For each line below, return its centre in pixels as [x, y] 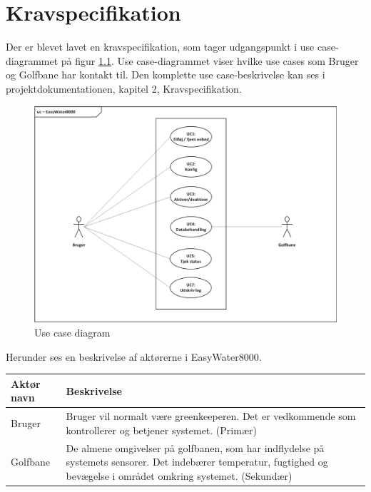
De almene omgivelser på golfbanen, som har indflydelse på [195, 447]
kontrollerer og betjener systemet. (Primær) [161, 430]
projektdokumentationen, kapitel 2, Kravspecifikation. [124, 88]
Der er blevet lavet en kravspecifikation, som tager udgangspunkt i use [160, 47]
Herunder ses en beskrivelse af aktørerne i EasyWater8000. [134, 356]
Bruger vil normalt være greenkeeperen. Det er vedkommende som [211, 416]
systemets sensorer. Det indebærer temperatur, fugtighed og [197, 462]
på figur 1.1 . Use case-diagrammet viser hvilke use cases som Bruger [210, 60]
